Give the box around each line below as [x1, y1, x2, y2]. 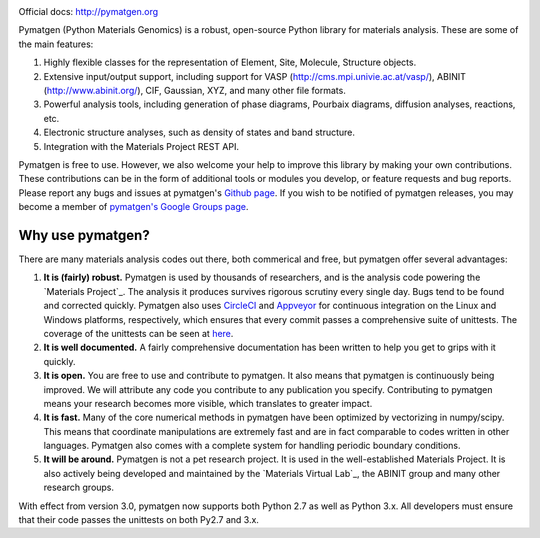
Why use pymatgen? [18, 226, 150, 244]
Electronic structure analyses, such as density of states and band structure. [43, 126, 355, 139]
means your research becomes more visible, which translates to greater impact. [43, 397, 373, 409]
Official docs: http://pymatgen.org [18, 6, 159, 17]
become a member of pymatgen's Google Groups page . [18, 201, 249, 213]
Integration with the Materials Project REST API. [43, 140, 240, 152]
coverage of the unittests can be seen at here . [43, 327, 234, 339]
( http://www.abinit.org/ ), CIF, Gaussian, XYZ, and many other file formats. [43, 84, 347, 96]
